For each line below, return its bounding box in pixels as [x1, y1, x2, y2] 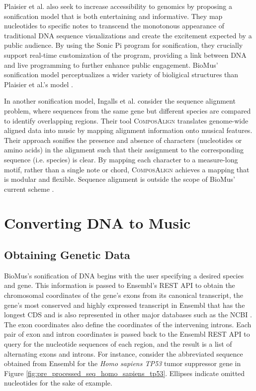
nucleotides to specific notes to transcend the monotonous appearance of [4, 20, 225, 31]
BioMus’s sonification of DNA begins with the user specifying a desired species [4, 270, 244, 280]
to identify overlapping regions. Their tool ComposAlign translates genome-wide [4, 115, 249, 126]
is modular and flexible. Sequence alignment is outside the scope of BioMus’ [4, 174, 235, 184]
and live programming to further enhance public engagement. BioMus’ [4, 59, 218, 70]
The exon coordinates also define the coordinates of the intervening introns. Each [4, 319, 252, 329]
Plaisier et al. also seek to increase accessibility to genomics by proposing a [4, 1, 232, 11]
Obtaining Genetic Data [4, 247, 130, 262]
